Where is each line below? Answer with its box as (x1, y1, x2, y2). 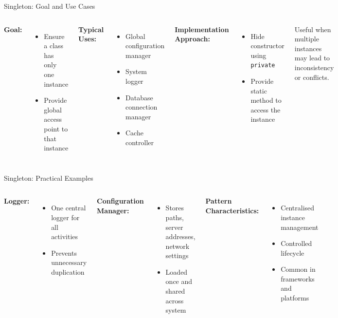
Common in (281, 264, 316, 274)
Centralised (281, 203, 315, 213)
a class (44, 40, 64, 51)
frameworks (281, 273, 315, 283)
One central (51, 203, 86, 213)
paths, (165, 212, 184, 222)
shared (165, 286, 185, 296)
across (165, 295, 184, 305)
